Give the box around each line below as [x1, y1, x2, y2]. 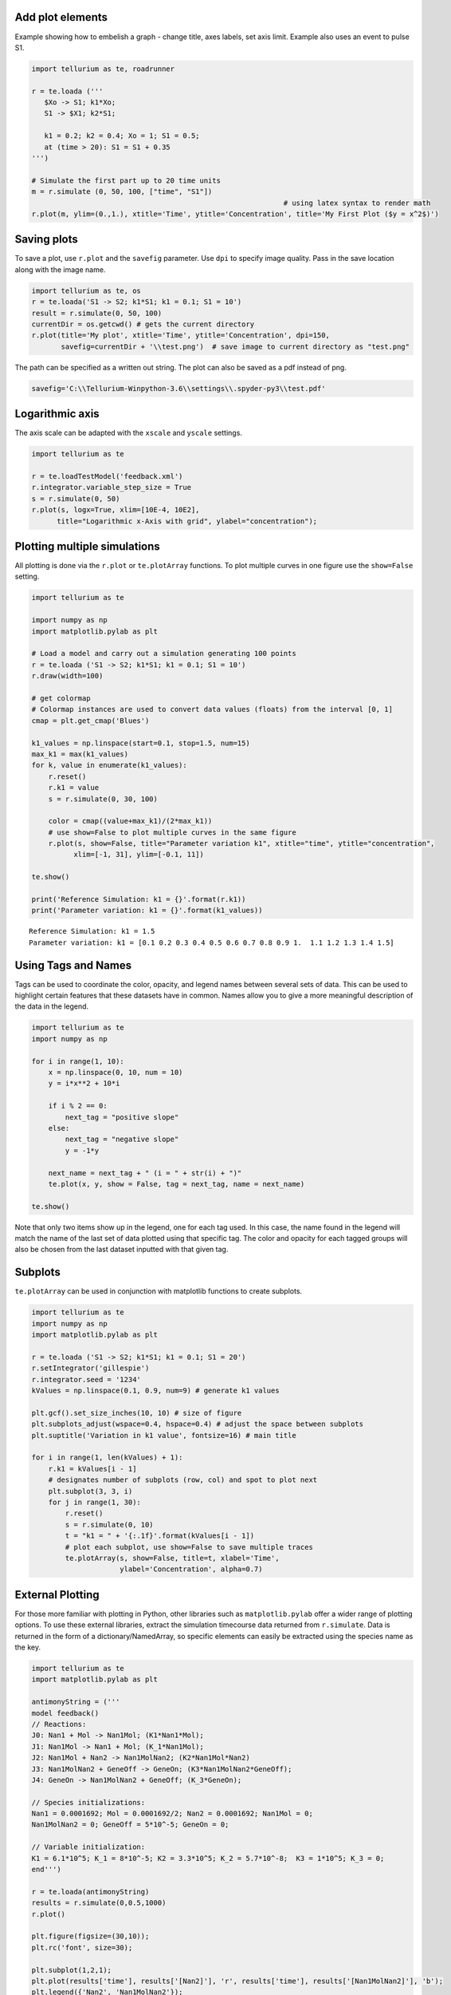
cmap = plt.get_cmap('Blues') [31, 716, 150, 725]
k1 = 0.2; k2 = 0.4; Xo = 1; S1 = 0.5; [44, 132, 200, 140]
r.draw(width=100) [31, 671, 104, 681]
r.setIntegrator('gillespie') [31, 1364, 150, 1373]
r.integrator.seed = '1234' [31, 1375, 141, 1384]
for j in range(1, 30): [48, 1498, 141, 1507]
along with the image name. [14, 264, 106, 275]
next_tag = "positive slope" [65, 1112, 179, 1121]
